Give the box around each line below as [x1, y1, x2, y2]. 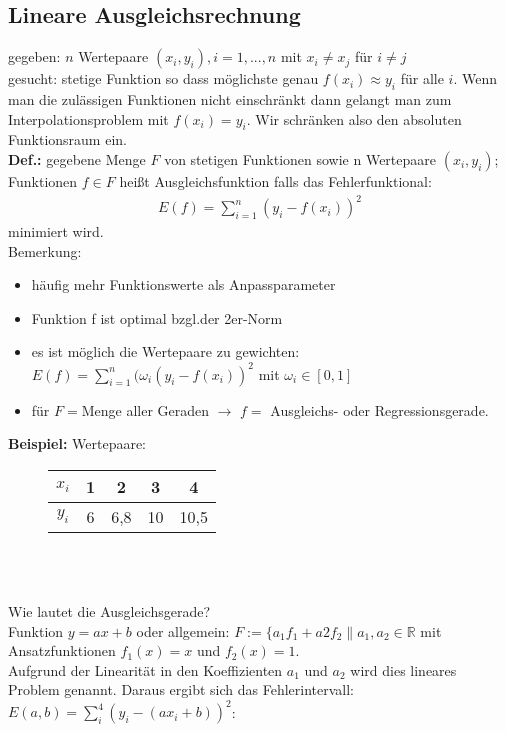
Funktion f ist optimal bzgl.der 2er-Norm [31, 307, 283, 328]
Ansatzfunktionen [8, 640, 116, 661]
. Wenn [453, 68, 497, 89]
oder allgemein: [136, 620, 230, 641]
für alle [400, 68, 444, 89]
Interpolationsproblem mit [8, 108, 169, 129]
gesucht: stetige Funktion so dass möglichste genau [8, 68, 319, 89]
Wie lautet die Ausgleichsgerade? [8, 600, 211, 621]
